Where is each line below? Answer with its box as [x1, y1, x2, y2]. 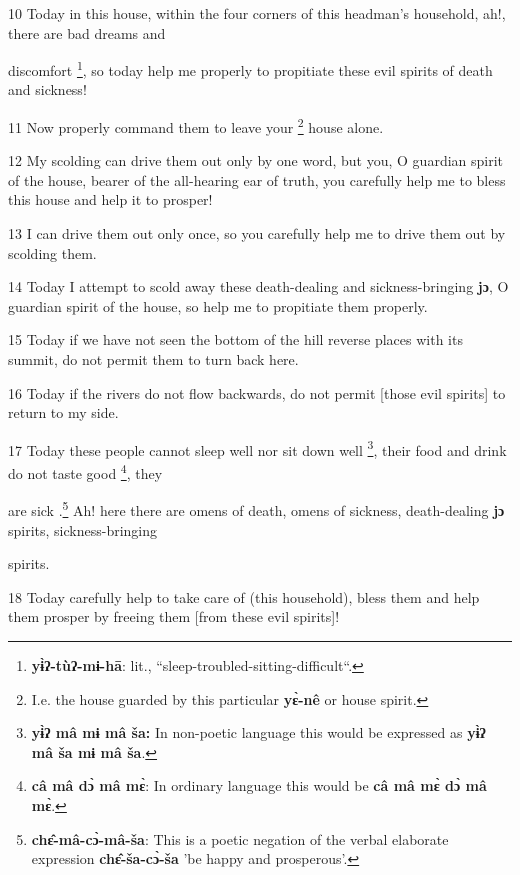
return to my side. [8, 402, 119, 423]
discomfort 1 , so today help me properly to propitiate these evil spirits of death [8, 57, 493, 80]
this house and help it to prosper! [8, 189, 213, 210]
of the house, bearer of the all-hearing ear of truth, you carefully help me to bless [8, 169, 506, 190]
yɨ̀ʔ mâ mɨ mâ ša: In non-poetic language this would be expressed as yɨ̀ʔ [31, 722, 486, 743]
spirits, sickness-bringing [8, 519, 158, 540]
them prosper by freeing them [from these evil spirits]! [8, 606, 340, 627]
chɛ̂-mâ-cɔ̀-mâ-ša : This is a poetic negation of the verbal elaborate [31, 828, 449, 849]
